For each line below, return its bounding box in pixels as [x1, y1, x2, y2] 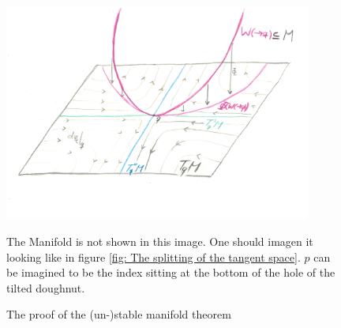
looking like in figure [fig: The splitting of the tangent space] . [6, 248, 301, 265]
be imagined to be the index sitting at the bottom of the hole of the [6, 264, 335, 281]
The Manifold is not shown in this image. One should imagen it [6, 233, 313, 250]
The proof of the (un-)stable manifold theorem [6, 306, 231, 322]
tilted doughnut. [6, 279, 85, 296]
